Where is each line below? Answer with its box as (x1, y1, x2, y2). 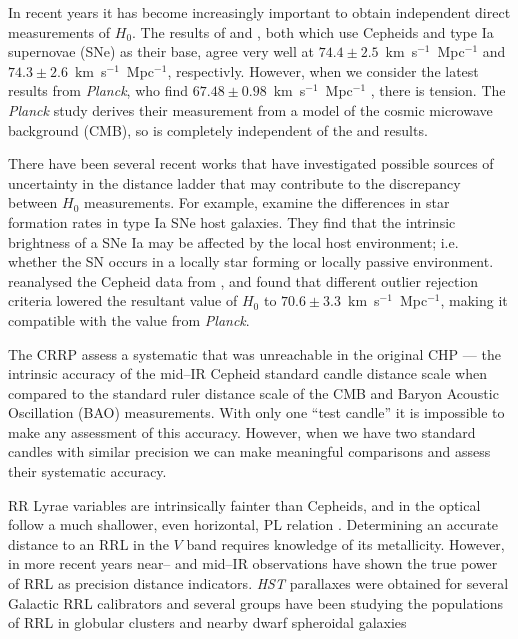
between (8, 192, 58, 213)
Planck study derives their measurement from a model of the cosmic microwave (8, 99, 493, 120)
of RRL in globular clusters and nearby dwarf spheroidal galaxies (8, 612, 407, 633)
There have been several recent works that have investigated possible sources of (8, 153, 494, 174)
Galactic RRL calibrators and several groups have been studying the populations (8, 592, 504, 613)
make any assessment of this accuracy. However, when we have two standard (8, 421, 476, 442)
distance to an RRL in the (8, 533, 169, 554)
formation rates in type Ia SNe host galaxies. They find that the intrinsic (8, 211, 456, 232)
